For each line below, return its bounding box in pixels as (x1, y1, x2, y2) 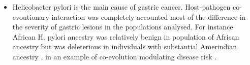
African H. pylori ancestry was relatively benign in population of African (12, 31, 239, 42)
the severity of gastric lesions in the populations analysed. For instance (12, 21, 233, 32)
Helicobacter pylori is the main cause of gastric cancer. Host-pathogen (12, 2, 231, 12)
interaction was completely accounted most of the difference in (51, 11, 246, 22)
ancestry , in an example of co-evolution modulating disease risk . (12, 51, 217, 61)
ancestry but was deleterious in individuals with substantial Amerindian (12, 41, 237, 52)
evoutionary (12, 11, 49, 22)
